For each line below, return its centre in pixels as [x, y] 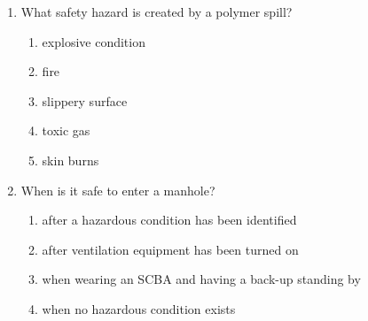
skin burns [70, 160]
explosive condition [94, 41]
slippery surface [85, 100]
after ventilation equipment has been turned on [170, 249]
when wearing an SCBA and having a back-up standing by [201, 279]
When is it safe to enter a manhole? [118, 190]
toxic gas [66, 130]
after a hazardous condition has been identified [169, 220]
